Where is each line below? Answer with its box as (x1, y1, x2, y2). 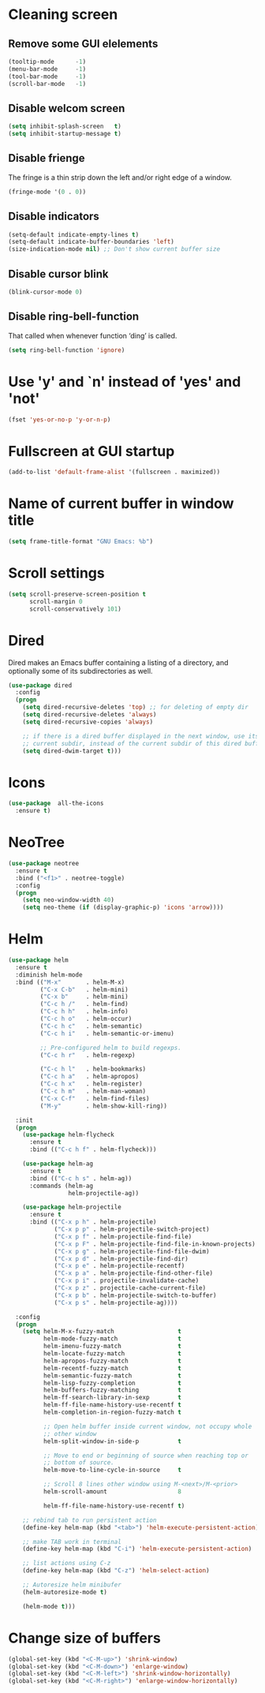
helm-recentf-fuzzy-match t (43, 1364, 181, 1372)
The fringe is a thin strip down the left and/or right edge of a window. (8, 172, 233, 182)
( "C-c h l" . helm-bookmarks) (39, 1065, 147, 1074)
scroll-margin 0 (28, 597, 83, 605)
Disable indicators (8, 210, 100, 223)
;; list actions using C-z (22, 1560, 111, 1568)
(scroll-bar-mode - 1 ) (8, 80, 87, 88)
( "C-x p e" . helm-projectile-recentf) (54, 1262, 185, 1270)
